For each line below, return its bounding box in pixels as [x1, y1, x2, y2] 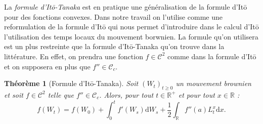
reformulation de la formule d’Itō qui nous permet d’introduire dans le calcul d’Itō [4, 21, 259, 32]
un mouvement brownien [176, 78, 251, 89]
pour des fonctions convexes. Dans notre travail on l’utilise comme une [4, 11, 223, 22]
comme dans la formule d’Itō [167, 51, 256, 61]
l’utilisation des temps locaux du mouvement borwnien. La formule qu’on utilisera [4, 31, 258, 42]
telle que [48, 89, 74, 100]
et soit [4, 89, 23, 100]
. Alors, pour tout [99, 89, 154, 100]
